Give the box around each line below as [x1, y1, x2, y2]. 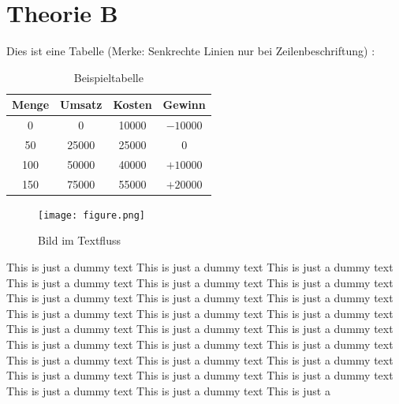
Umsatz [60, 96, 103, 113]
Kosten [113, 96, 152, 113]
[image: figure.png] [38, 209, 146, 221]
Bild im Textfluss [38, 232, 121, 249]
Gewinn [162, 96, 206, 113]
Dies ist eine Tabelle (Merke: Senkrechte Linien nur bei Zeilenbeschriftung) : [6, 43, 375, 59]
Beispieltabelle [73, 69, 144, 85]
